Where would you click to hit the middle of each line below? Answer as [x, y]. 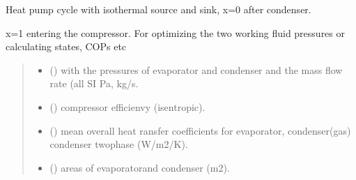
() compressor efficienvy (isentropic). [127, 106]
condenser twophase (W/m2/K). [119, 144]
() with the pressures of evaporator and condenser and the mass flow [196, 69]
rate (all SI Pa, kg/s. [94, 83]
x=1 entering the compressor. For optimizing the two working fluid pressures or [176, 32]
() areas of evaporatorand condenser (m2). [140, 167]
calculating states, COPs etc [66, 46]
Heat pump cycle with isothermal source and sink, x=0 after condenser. [158, 9]
